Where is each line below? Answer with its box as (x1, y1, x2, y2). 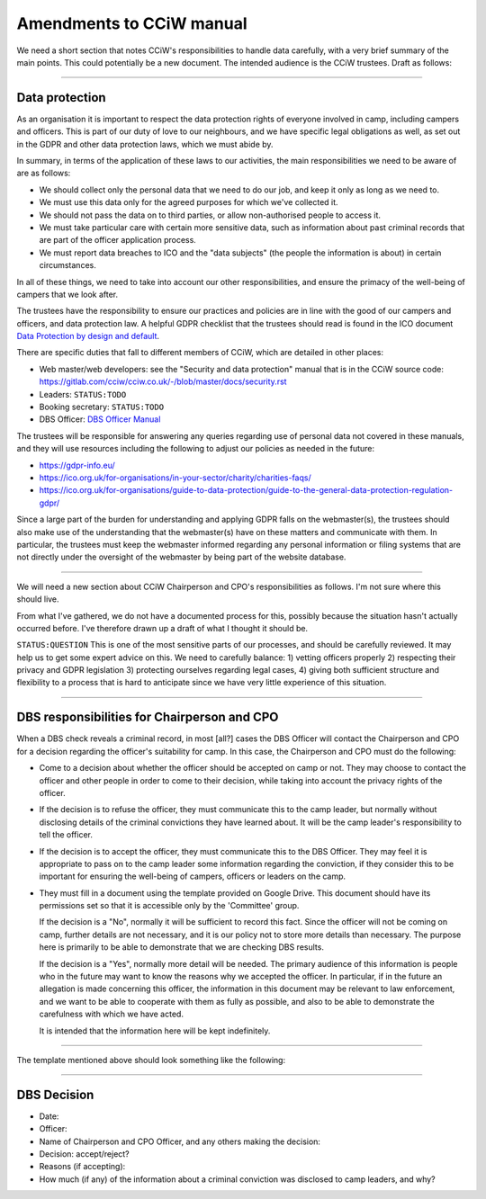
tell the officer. (39, 829, 94, 840)
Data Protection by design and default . (16, 331, 160, 342)
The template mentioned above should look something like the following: (16, 1054, 286, 1065)
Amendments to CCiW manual (16, 13, 247, 33)
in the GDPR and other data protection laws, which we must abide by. (16, 139, 274, 149)
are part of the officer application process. (39, 235, 197, 246)
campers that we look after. (16, 289, 119, 300)
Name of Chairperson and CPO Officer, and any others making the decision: (39, 1136, 321, 1147)
